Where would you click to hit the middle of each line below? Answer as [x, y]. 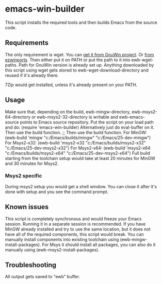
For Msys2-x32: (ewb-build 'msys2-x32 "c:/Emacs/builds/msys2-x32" [76, 142]
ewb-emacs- [132, 117]
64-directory [18, 117]
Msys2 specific [24, 176]
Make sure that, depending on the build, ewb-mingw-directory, [68, 112]
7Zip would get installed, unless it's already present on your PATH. [71, 85]
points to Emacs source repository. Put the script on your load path [87, 122]
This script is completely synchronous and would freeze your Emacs [73, 219]
